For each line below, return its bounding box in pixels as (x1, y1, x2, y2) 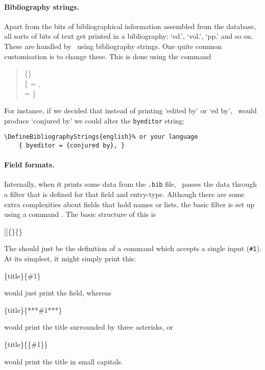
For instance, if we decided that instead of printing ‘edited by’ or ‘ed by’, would (4, 105, 257, 115)
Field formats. (4, 159, 55, 170)
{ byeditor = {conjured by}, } (18, 141, 125, 149)
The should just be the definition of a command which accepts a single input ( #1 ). (4, 243, 261, 254)
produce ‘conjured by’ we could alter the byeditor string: (4, 115, 185, 126)
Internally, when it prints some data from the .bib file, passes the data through (4, 179, 257, 189)
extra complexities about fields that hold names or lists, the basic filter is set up (4, 199, 255, 209)
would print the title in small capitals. (4, 356, 123, 366)
